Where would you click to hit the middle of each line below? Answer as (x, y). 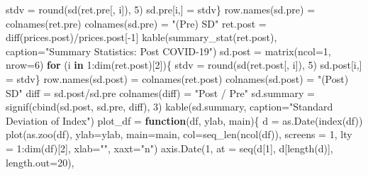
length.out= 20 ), (40, 162)
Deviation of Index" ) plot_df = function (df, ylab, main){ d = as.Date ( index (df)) (184, 120)
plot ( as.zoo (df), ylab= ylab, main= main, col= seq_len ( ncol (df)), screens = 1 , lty (179, 134)
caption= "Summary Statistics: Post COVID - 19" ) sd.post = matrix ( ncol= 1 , (168, 51)
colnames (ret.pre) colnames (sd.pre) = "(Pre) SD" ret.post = (136, 23)
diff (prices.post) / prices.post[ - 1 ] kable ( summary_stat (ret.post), (141, 37)
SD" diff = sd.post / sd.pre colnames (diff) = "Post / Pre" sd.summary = (160, 92)
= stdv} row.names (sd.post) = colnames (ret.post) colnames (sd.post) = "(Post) (177, 78)
